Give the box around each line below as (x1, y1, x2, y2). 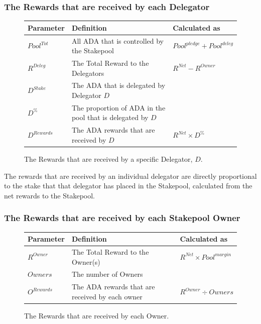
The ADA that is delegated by (71, 80, 166, 90)
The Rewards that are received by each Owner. (24, 310, 169, 320)
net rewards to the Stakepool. (4, 190, 95, 200)
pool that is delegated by (71, 112, 149, 123)
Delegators (71, 67, 104, 78)
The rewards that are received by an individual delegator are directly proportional (4, 170, 257, 181)
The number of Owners (71, 269, 143, 279)
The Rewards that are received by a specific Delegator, (24, 154, 193, 164)
